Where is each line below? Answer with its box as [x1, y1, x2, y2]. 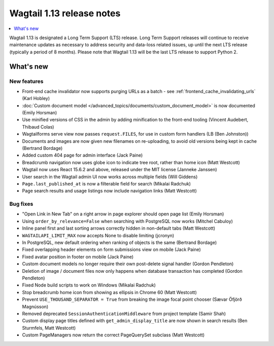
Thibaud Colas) [22, 123, 54, 130]
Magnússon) [22, 303, 49, 309]
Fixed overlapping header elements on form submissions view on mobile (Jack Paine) [22, 246, 201, 253]
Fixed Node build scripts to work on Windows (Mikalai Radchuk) [22, 282, 156, 288]
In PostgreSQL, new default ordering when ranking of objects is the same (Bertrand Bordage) [22, 239, 217, 246]
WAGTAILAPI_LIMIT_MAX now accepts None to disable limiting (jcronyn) [22, 232, 175, 238]
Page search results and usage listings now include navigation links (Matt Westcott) [22, 188, 197, 194]
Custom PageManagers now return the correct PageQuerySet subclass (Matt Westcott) [22, 332, 205, 338]
